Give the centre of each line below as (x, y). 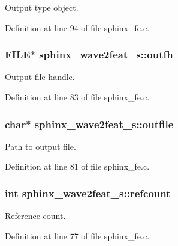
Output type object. (42, 7)
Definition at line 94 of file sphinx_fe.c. (77, 27)
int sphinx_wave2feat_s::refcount (88, 193)
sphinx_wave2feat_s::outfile (104, 124)
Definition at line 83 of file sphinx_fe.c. (77, 97)
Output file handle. (40, 77)
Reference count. (35, 216)
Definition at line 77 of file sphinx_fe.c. (77, 235)
